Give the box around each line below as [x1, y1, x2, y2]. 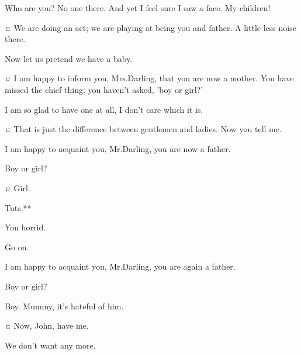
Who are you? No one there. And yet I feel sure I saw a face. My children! [5, 2, 271, 13]
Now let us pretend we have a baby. [5, 52, 133, 64]
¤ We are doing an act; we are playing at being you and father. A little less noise [5, 21, 296, 33]
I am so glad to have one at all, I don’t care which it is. [5, 103, 203, 115]
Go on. [5, 240, 29, 253]
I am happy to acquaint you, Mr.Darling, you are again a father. [5, 260, 236, 273]
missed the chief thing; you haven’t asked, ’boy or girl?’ [5, 83, 203, 95]
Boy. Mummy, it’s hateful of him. [5, 299, 124, 312]
